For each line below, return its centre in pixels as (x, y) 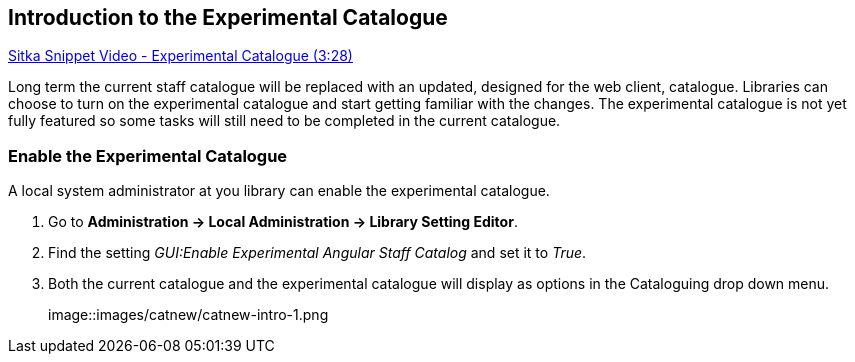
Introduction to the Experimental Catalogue (228, 17)
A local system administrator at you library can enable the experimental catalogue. (279, 191)
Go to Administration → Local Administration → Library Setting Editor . (283, 222)
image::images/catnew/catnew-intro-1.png (188, 315)
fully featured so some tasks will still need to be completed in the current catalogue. (284, 121)
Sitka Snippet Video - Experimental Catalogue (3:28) (180, 56)
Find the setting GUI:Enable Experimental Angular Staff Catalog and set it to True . (317, 253)
